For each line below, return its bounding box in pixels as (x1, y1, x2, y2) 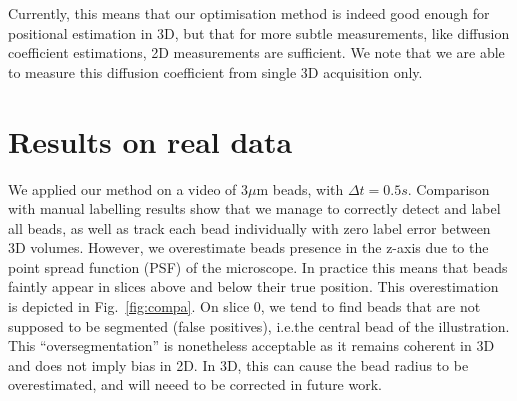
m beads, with (256, 178, 344, 199)
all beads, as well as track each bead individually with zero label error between (8, 217, 491, 238)
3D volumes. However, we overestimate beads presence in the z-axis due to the (8, 237, 489, 258)
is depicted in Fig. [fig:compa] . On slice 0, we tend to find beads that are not (8, 296, 481, 317)
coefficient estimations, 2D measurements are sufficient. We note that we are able (8, 42, 505, 63)
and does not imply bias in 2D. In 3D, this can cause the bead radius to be (8, 354, 469, 375)
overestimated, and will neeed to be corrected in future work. (8, 374, 382, 395)
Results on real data (8, 120, 293, 161)
